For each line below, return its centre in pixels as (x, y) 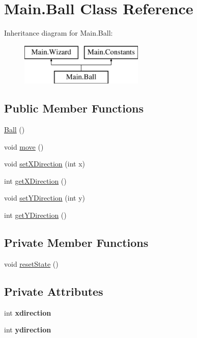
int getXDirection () (35, 180)
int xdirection (28, 312)
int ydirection (28, 330)
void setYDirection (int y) (45, 198)
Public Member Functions (74, 108)
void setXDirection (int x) (45, 164)
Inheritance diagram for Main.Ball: (59, 33)
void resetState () (31, 263)
